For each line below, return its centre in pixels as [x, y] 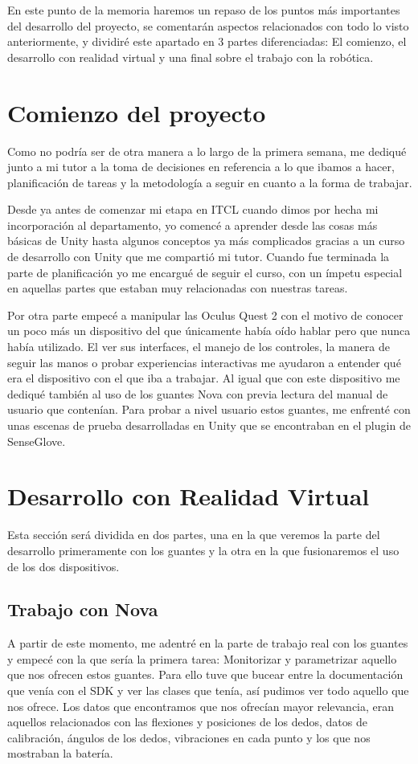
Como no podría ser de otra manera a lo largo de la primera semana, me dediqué [207, 151]
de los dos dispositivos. [64, 566]
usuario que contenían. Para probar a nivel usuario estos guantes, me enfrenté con [209, 409]
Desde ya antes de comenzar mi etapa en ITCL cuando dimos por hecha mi [193, 209]
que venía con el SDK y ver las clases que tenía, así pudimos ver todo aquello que [208, 690]
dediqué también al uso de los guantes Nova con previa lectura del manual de [198, 393]
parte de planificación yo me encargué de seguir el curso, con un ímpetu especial [205, 272]
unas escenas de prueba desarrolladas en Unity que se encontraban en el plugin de [209, 425]
